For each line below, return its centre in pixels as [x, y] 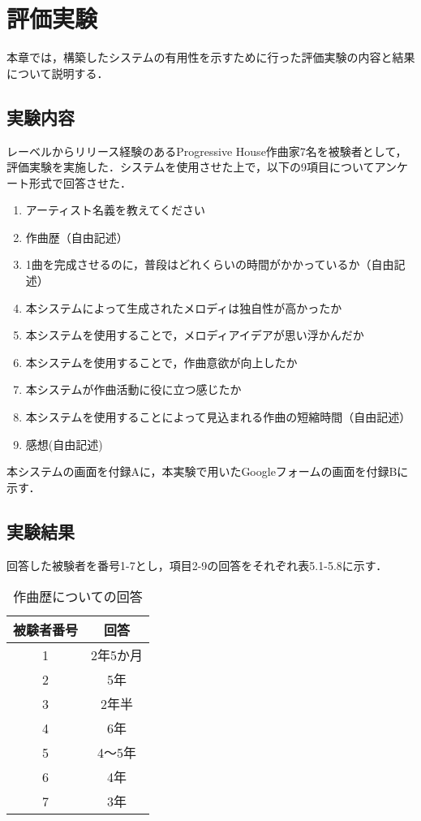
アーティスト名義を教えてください [115, 210]
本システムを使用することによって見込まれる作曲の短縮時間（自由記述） [218, 417]
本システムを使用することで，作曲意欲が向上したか [161, 362]
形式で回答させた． [80, 182]
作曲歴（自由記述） [77, 237]
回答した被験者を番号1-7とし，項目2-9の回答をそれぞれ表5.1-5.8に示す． [197, 565]
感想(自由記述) [64, 444]
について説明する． [58, 73]
